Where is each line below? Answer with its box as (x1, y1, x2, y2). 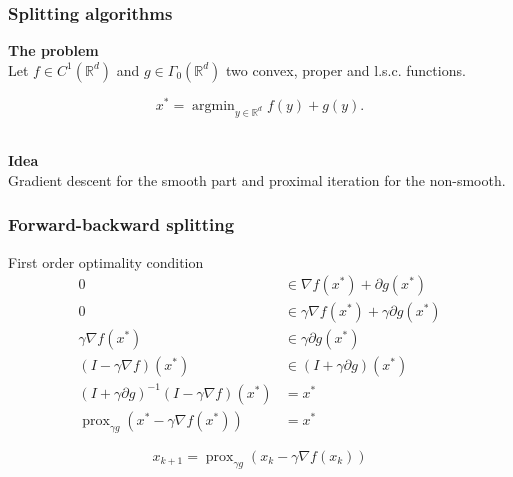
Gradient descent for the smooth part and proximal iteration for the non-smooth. (8, 169, 506, 190)
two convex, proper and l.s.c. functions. (226, 59, 466, 80)
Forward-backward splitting (8, 212, 235, 237)
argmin (192, 98, 235, 113)
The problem (8, 40, 99, 61)
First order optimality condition (8, 251, 204, 272)
